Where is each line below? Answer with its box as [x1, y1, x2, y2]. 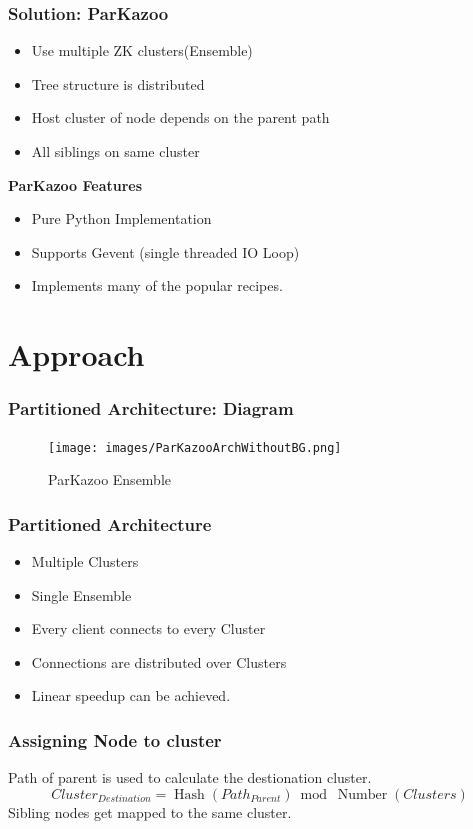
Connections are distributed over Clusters [31, 651, 287, 672]
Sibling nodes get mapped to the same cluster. [8, 801, 292, 822]
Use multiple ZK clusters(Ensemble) [31, 40, 253, 61]
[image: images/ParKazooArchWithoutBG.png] [48, 440, 342, 455]
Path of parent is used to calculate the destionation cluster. [8, 767, 372, 788]
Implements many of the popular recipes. [31, 275, 283, 296]
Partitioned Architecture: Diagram [8, 396, 294, 421]
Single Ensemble [31, 584, 132, 605]
